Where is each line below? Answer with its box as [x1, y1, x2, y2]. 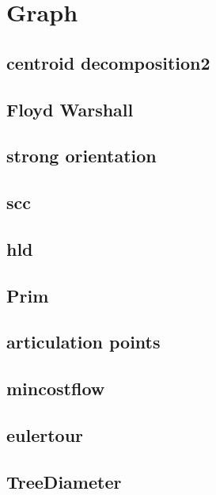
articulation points [6, 329, 161, 354]
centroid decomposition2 [6, 50, 210, 74]
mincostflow [6, 376, 105, 401]
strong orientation [6, 143, 157, 168]
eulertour [6, 423, 84, 447]
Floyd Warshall [6, 97, 134, 121]
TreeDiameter [6, 469, 122, 493]
